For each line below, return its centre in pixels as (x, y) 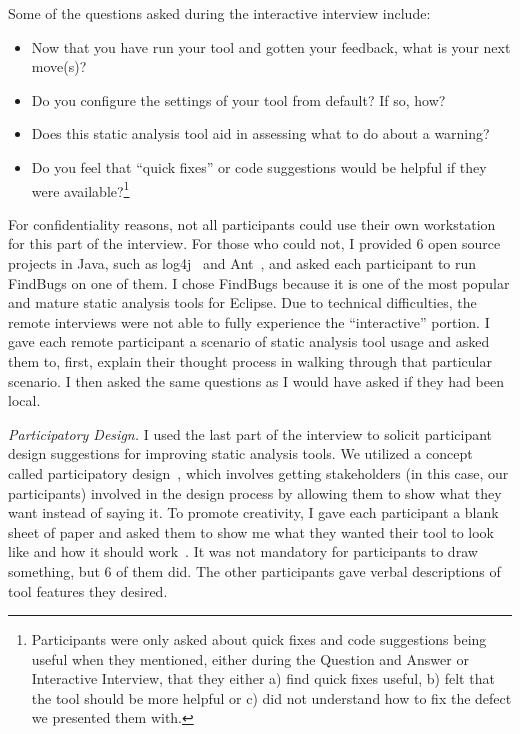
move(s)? (59, 66)
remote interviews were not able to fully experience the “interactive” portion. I (249, 321)
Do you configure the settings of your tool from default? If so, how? (238, 99)
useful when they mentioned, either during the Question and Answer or (250, 658)
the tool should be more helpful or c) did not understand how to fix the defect (271, 697)
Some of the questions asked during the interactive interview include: (219, 13)
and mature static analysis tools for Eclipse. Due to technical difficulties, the (242, 302)
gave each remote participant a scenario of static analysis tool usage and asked (249, 341)
